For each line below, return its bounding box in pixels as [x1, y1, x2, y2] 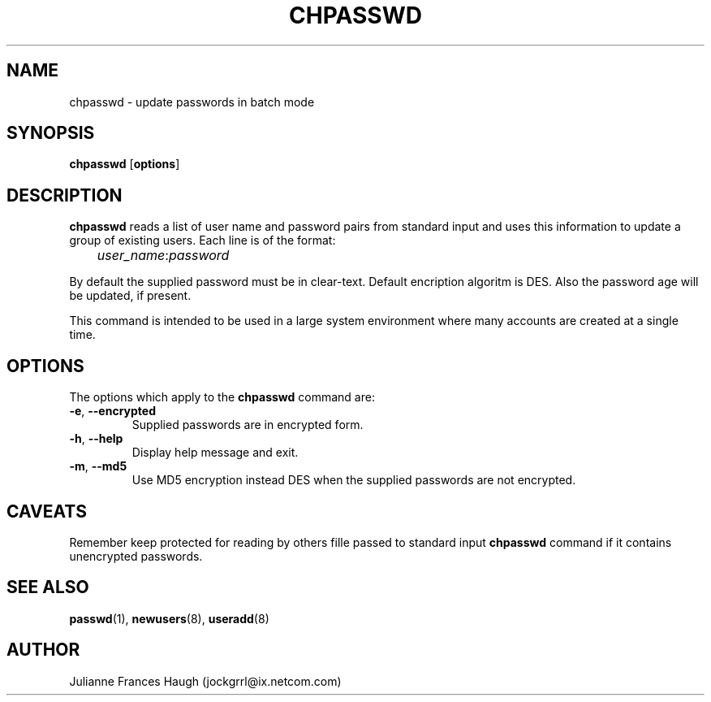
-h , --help [69, 431, 123, 446]
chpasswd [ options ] [69, 157, 180, 171]
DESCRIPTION [6, 184, 123, 206]
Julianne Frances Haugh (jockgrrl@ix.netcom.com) [69, 674, 342, 688]
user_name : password [97, 247, 230, 264]
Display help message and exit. [131, 445, 299, 460]
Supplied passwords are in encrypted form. [131, 418, 364, 432]
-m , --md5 [69, 459, 127, 474]
